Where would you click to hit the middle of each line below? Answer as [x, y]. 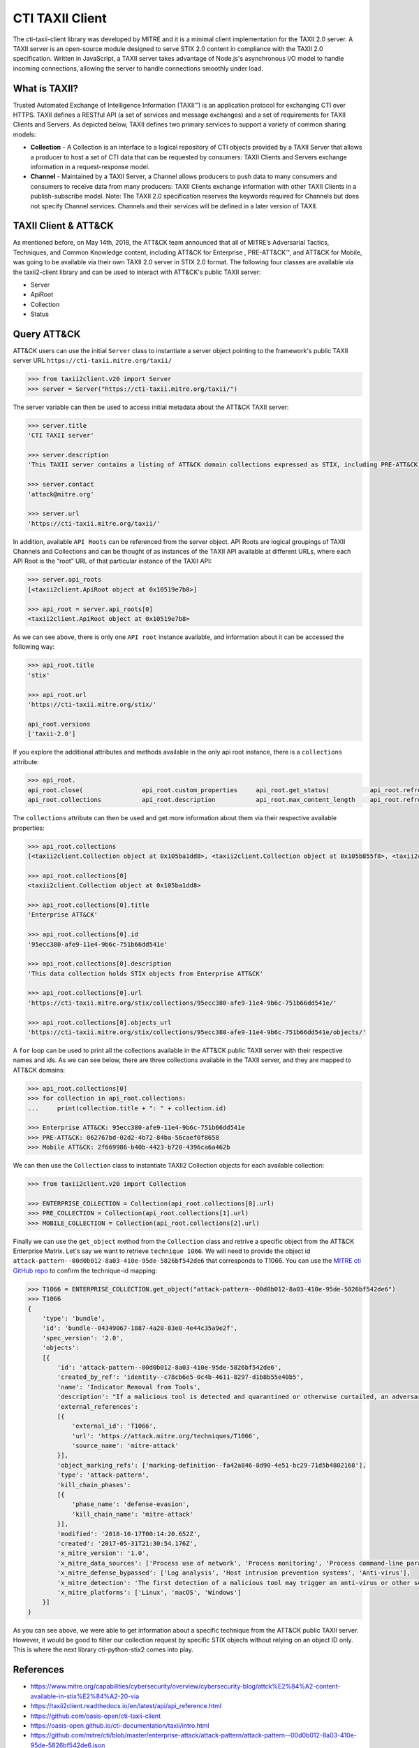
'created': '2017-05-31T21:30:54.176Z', [127, 1543]
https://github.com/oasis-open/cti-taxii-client [95, 1716]
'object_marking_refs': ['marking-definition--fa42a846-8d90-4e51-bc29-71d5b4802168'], [212, 1465]
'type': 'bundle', [74, 1318]
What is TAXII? [46, 88]
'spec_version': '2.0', [83, 1338]
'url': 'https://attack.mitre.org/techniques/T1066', [166, 1436]
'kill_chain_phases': [94, 1485]
